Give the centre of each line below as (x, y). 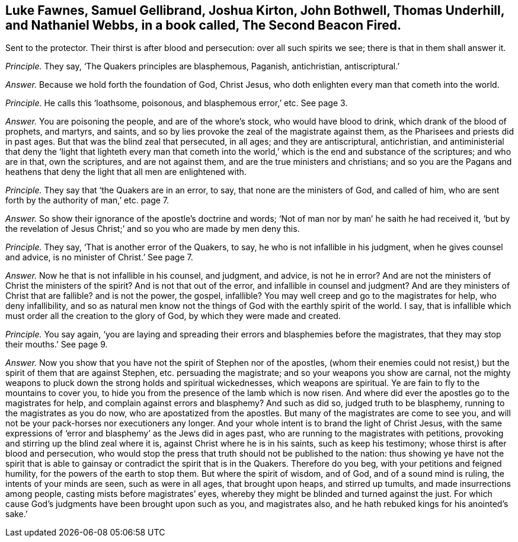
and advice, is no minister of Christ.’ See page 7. (99, 257)
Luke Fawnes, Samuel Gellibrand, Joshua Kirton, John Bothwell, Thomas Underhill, (255, 10)
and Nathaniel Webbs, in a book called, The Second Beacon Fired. (203, 25)
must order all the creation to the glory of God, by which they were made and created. (173, 316)
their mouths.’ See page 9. (57, 345)
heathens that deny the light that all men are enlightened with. (126, 172)
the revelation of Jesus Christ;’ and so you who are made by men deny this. (153, 229)
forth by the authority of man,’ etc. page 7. (87, 200)
